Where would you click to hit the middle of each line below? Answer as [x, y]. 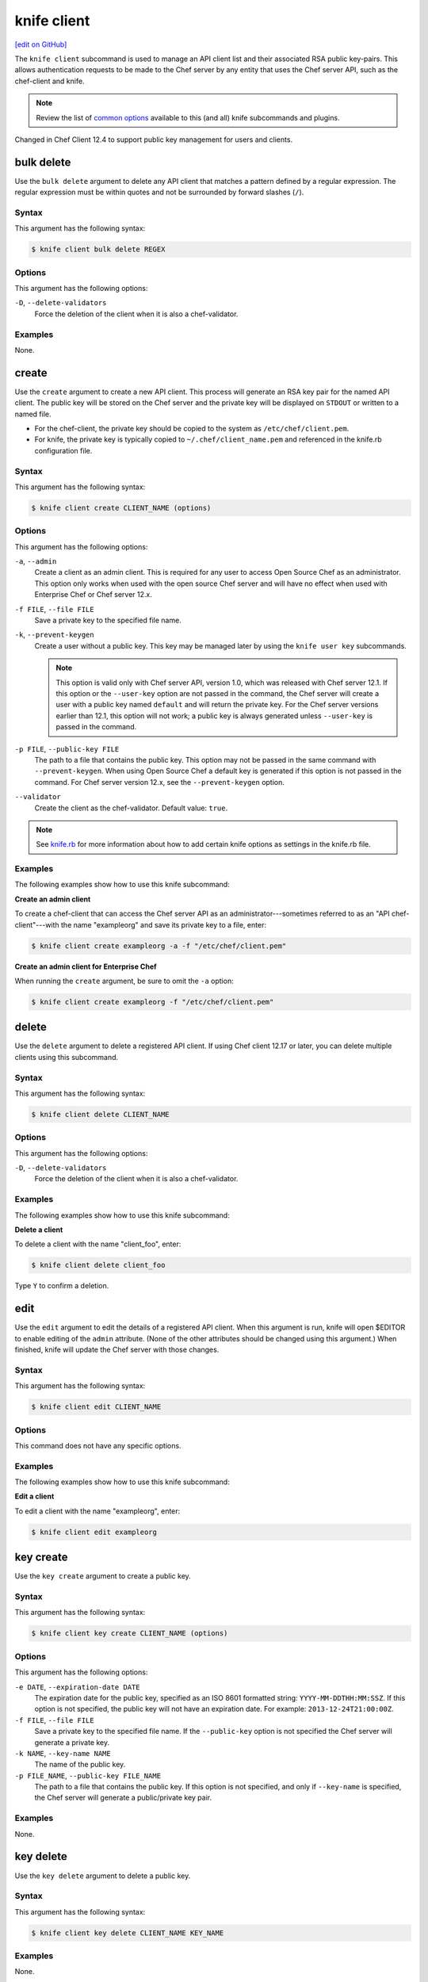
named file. [33, 414]
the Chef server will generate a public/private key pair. [123, 1798]
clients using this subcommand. [67, 1057]
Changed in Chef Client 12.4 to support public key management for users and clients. [154, 140]
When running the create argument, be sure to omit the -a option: [124, 981]
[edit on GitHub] [41, 44]
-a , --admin [36, 561]
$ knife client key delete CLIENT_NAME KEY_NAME [128, 1933]
